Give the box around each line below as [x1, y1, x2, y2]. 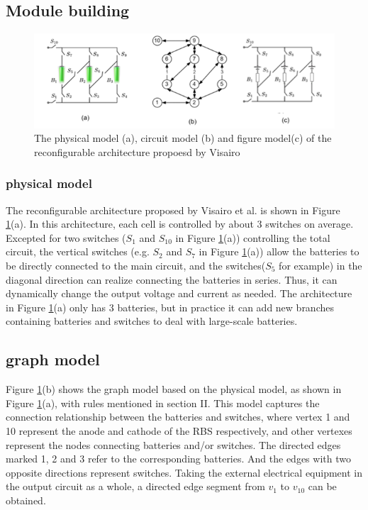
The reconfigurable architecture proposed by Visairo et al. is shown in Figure [6, 202, 340, 217]
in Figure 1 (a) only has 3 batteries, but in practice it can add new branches [6, 299, 334, 314]
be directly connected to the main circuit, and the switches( [6, 257, 266, 272]
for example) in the [279, 257, 362, 272]
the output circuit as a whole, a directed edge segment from [6, 479, 265, 494]
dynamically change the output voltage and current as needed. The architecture [6, 286, 352, 301]
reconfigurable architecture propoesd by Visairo [34, 144, 240, 159]
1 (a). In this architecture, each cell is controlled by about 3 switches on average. [6, 216, 354, 231]
